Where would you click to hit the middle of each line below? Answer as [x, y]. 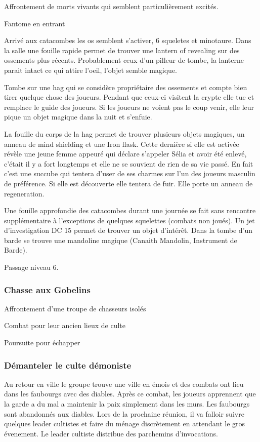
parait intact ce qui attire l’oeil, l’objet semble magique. [91, 70]
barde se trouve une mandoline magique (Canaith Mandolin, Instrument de [121, 240]
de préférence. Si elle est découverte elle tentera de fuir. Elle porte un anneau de [128, 183]
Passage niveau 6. [31, 267]
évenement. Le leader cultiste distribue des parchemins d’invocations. [111, 433]
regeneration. [24, 193]
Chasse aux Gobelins [47, 289]
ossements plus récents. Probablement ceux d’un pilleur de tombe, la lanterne [124, 60]
